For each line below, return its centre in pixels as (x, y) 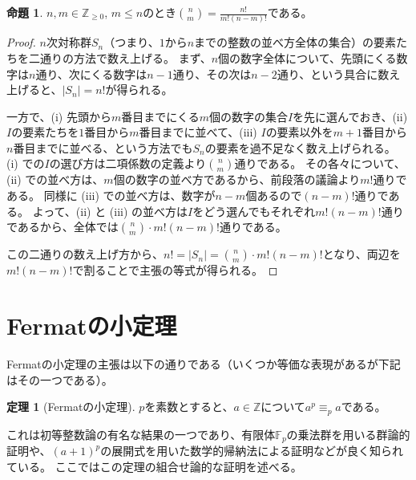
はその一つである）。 (60, 379)
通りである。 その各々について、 (320, 163)
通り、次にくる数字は (91, 73)
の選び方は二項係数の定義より (128, 163)
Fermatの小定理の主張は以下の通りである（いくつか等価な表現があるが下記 (204, 363)
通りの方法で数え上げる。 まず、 (125, 57)
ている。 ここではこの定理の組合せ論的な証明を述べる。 (154, 466)
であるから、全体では (63, 227)
